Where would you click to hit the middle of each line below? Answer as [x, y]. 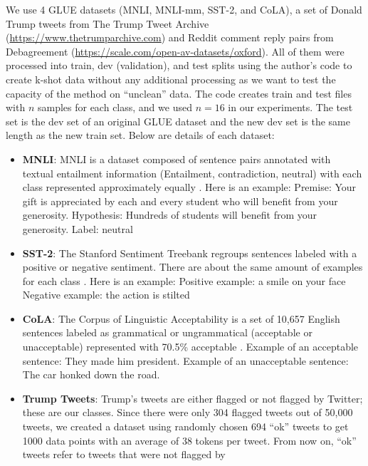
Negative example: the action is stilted [106, 295]
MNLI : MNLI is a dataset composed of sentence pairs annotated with [177, 159]
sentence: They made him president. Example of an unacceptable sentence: [185, 360]
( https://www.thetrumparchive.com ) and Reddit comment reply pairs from [170, 37]
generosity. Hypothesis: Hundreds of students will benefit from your [170, 215]
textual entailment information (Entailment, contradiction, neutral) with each [192, 173]
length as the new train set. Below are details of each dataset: [140, 135]
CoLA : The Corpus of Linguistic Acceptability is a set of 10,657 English [181, 318]
